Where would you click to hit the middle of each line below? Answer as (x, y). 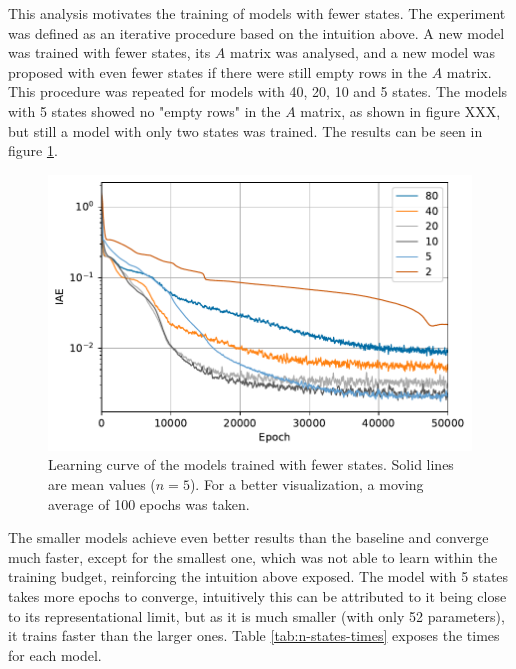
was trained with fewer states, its (109, 52)
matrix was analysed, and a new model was (363, 52)
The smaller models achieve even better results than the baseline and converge (248, 537)
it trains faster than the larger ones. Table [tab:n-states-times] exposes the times (254, 635)
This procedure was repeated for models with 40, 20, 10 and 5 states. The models (258, 91)
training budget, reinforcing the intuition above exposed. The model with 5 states (258, 576)
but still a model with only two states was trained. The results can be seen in (245, 130)
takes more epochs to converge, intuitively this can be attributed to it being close (257, 595)
